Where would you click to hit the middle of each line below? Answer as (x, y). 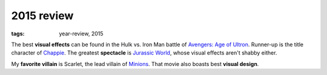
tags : (18, 34)
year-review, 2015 (81, 34)
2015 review (42, 16)
